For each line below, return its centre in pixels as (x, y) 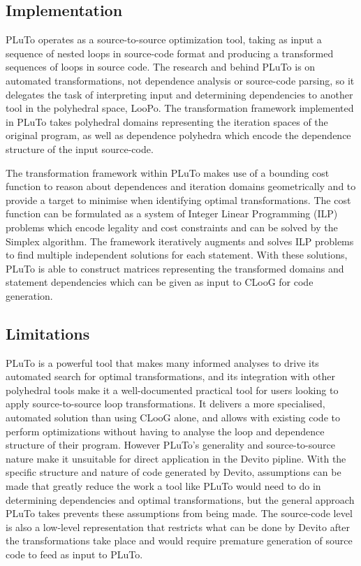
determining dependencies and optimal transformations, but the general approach (180, 499)
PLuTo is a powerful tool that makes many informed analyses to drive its (162, 362)
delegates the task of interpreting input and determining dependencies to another (179, 94)
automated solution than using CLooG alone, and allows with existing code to (173, 418)
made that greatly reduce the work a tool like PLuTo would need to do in (163, 486)
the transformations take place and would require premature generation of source (179, 540)
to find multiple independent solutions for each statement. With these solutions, (177, 255)
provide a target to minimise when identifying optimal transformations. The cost (178, 199)
